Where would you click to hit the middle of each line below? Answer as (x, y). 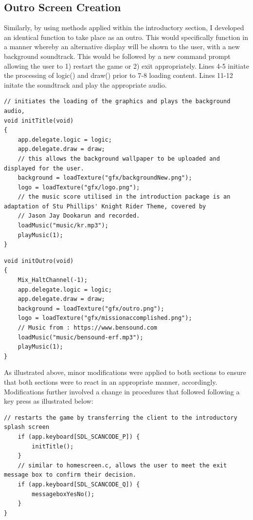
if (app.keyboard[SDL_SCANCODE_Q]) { (79, 484)
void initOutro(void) (39, 261)
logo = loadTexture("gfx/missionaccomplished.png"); (105, 318)
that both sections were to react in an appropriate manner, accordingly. (111, 381)
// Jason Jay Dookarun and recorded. (79, 216)
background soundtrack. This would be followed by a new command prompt (117, 56)
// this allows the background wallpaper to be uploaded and (119, 158)
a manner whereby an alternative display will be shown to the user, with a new (122, 46)
